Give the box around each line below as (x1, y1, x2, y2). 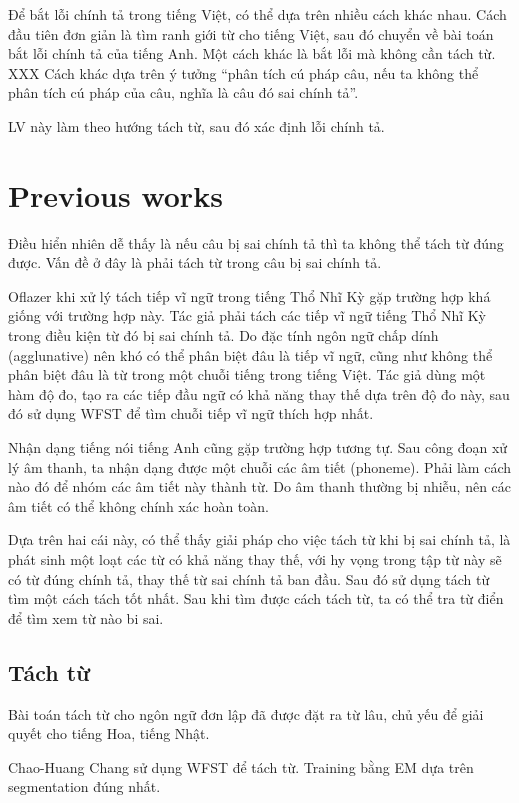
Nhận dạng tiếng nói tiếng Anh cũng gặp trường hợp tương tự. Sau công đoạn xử (8, 437, 508, 458)
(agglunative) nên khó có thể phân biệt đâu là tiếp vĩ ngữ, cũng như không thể (8, 344, 493, 365)
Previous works (8, 174, 223, 215)
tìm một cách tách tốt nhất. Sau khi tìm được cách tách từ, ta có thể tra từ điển (8, 588, 504, 609)
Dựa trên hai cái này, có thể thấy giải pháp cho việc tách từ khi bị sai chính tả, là (8, 529, 511, 550)
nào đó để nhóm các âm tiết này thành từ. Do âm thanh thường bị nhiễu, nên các (8, 476, 512, 497)
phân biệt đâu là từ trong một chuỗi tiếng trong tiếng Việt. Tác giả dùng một (8, 364, 486, 385)
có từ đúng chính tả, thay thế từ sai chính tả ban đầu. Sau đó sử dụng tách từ (8, 568, 490, 589)
